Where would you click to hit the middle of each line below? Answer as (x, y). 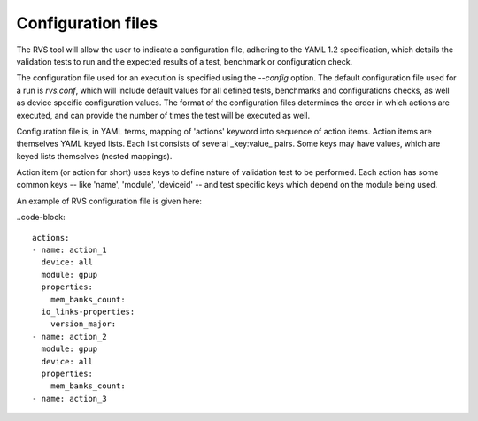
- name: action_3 (69, 398)
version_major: (83, 324)
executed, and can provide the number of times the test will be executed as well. (163, 115)
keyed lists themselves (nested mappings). (94, 156)
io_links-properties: (88, 311)
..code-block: (41, 218)
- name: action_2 (69, 337)
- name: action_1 (69, 250)
